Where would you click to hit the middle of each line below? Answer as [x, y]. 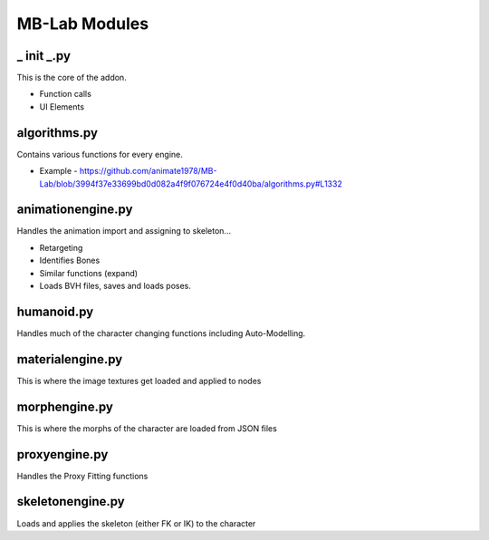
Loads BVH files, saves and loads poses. [115, 286]
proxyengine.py [62, 454]
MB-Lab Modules [83, 24]
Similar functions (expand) [89, 273]
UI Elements [62, 106]
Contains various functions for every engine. [100, 154]
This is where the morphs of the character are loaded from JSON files [147, 428]
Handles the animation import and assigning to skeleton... [124, 231]
